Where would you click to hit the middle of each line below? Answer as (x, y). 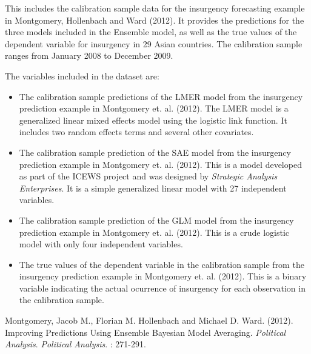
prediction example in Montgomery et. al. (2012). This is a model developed (160, 164)
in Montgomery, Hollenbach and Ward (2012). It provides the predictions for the (155, 20)
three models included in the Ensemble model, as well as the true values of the (151, 32)
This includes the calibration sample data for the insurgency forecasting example (155, 8)
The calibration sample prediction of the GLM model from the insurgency (156, 220)
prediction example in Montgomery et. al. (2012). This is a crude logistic (154, 232)
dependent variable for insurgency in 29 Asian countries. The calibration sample (154, 43)
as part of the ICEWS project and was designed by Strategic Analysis (148, 176)
